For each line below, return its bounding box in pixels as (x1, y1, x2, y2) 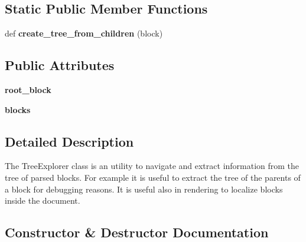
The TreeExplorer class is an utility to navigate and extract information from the (5, 160, 300, 172)
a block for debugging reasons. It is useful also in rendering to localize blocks (5, 183, 283, 195)
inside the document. (5, 194, 80, 207)
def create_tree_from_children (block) (5, 27, 163, 39)
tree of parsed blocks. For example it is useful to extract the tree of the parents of (5, 171, 301, 183)
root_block (5, 84, 51, 95)
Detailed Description (5, 132, 134, 150)
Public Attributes (5, 56, 115, 74)
